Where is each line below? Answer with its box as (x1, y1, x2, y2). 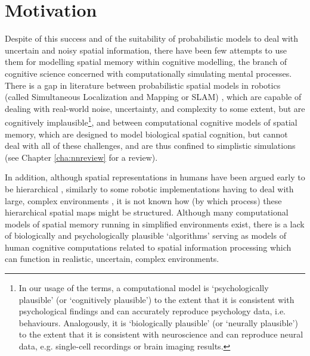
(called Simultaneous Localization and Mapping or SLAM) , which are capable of (5, 90, 302, 103)
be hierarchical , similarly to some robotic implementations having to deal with (5, 182, 294, 195)
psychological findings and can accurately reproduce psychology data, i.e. (18, 305, 286, 317)
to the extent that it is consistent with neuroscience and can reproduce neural (18, 328, 303, 341)
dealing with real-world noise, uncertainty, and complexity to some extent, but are (5, 102, 305, 114)
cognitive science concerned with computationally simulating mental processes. (5, 67, 292, 79)
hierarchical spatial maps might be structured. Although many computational (5, 206, 289, 218)
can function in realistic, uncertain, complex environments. (5, 252, 219, 265)
